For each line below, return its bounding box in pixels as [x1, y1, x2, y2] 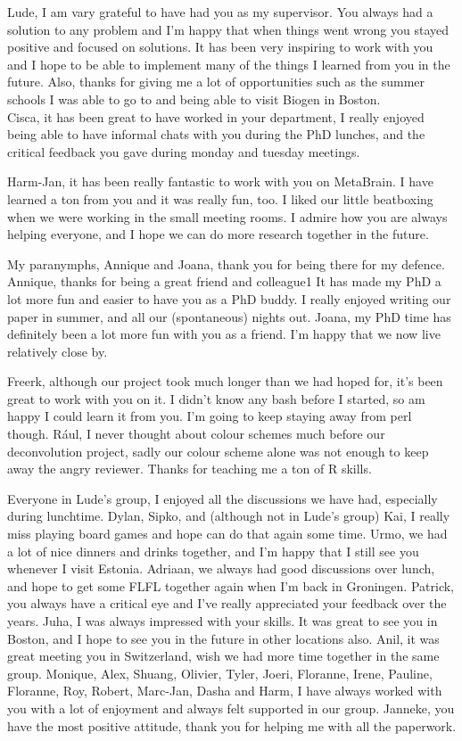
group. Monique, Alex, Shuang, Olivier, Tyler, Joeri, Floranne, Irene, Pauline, [7, 663, 433, 682]
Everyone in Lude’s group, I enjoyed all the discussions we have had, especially [7, 489, 438, 507]
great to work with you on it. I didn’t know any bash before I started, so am [7, 389, 425, 408]
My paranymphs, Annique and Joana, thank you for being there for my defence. [7, 254, 445, 273]
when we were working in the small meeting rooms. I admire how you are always [7, 207, 448, 226]
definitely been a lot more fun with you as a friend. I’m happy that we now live [7, 325, 441, 343]
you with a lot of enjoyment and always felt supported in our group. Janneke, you [7, 698, 455, 717]
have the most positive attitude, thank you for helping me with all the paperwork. [7, 716, 457, 735]
